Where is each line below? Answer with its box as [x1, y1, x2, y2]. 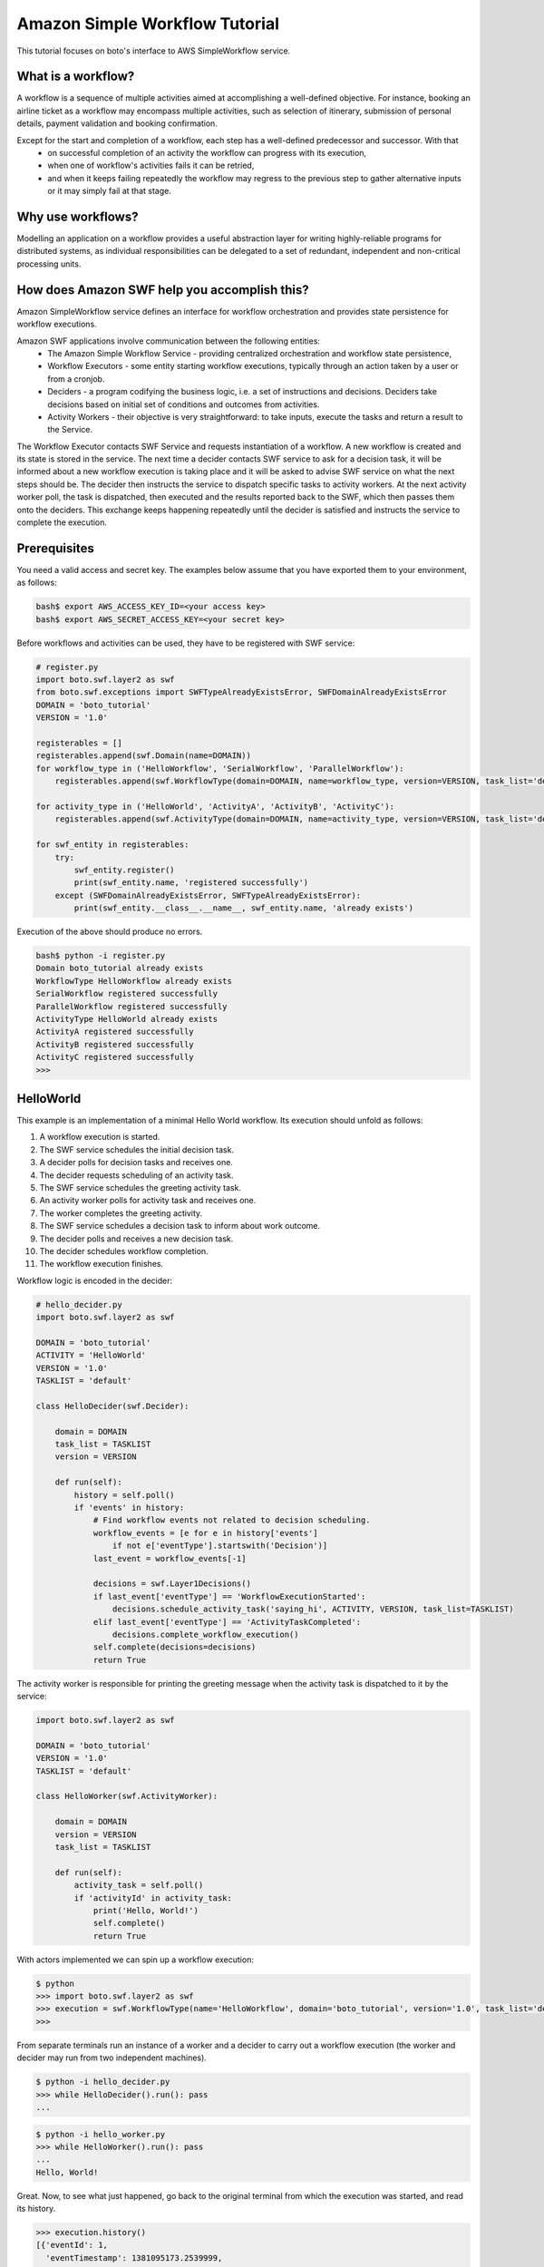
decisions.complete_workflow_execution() [112, 1629, 299, 1639]
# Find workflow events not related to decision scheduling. [92, 1515, 371, 1525]
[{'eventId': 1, [35, 2240, 109, 2251]
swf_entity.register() [73, 864, 176, 875]
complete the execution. [16, 517, 108, 528]
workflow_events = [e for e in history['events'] [92, 1528, 318, 1538]
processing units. [16, 258, 82, 269]
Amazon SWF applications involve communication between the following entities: [16, 336, 321, 346]
